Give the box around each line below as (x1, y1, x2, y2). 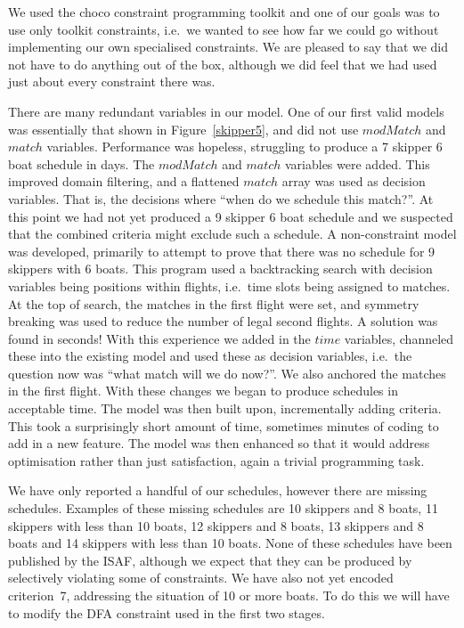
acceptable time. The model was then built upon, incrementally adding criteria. (8, 399, 442, 418)
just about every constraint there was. (8, 72, 216, 91)
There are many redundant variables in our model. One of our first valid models (8, 102, 444, 120)
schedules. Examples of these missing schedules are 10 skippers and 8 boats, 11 (8, 499, 438, 518)
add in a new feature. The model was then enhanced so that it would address (8, 434, 430, 453)
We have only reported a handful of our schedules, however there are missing (8, 481, 427, 500)
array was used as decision (281, 172, 426, 191)
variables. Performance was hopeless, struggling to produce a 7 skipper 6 (46, 137, 443, 156)
